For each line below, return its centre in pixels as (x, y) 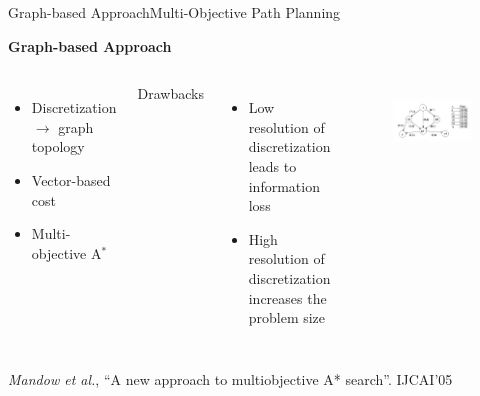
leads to (272, 165)
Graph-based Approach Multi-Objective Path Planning (174, 12)
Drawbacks (170, 93)
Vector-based (71, 179)
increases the (287, 297)
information (284, 185)
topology (58, 146)
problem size (287, 317)
